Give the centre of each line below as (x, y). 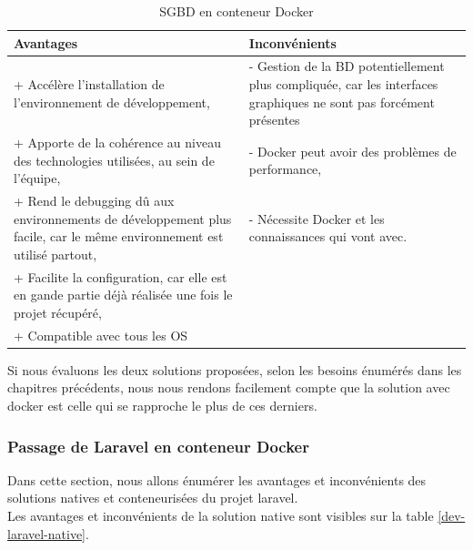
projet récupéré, (58, 312)
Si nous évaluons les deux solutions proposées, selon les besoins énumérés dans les (235, 369)
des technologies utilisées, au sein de (114, 160)
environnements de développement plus (123, 218)
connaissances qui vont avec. (328, 236)
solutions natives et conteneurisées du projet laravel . (153, 498)
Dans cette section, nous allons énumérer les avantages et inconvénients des (217, 479)
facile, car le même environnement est (119, 236)
